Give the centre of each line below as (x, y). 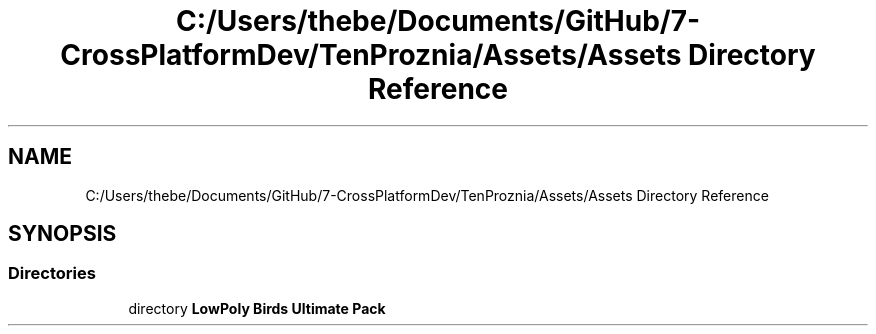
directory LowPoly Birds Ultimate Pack (257, 308)
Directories (52, 273)
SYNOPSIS (62, 234)
